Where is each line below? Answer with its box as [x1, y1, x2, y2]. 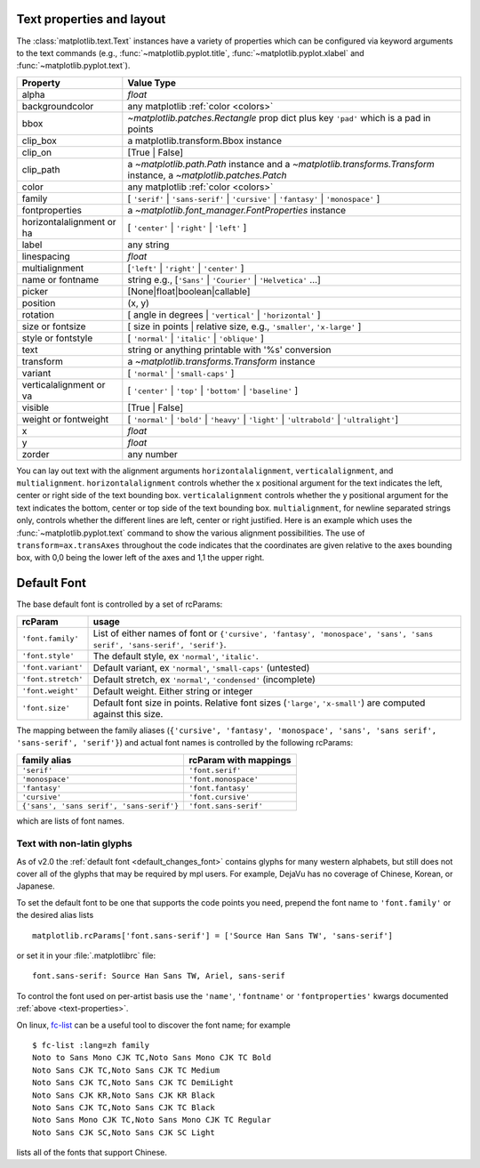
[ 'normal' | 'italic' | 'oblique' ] [127, 332, 264, 344]
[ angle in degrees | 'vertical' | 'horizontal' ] [127, 308, 321, 320]
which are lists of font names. [16, 815, 124, 826]
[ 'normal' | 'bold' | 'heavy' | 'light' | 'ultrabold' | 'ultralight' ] [127, 413, 399, 425]
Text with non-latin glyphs [16, 837, 132, 850]
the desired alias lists [16, 910, 94, 921]
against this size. [92, 707, 164, 720]
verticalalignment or [21, 378, 106, 391]
